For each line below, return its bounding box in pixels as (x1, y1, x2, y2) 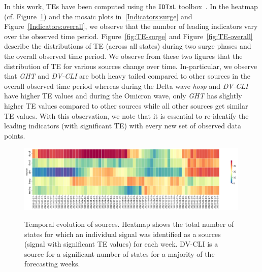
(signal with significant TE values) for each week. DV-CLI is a (24, 239, 218, 249)
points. (4, 130, 25, 141)
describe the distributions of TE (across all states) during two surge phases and (4, 41, 251, 51)
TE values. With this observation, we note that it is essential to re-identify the (4, 110, 249, 121)
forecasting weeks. (24, 258, 80, 269)
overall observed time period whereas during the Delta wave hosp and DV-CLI (4, 80, 248, 91)
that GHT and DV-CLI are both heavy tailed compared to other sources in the (4, 71, 251, 81)
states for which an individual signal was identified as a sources (24, 228, 221, 239)
